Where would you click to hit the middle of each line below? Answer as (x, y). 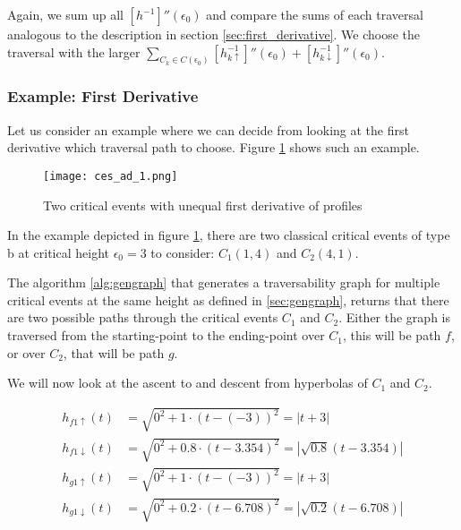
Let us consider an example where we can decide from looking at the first (208, 129)
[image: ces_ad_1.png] (111, 176)
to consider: (183, 252)
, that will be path (114, 352)
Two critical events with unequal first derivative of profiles (203, 205)
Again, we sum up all (65, 14)
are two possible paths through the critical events (143, 317)
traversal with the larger (74, 51)
